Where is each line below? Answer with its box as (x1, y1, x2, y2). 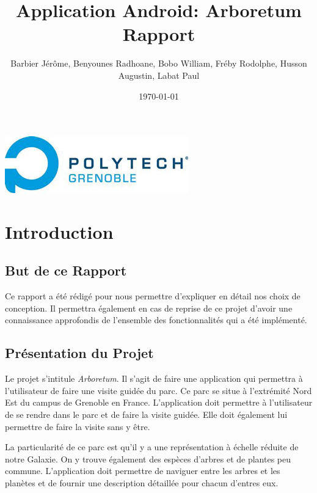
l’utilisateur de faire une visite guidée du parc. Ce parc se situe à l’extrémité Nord (5, 384, 312, 396)
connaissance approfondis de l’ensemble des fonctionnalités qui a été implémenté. (5, 313, 307, 326)
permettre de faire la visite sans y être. (5, 420, 150, 433)
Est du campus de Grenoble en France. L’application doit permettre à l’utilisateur (5, 396, 313, 409)
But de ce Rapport (5, 261, 127, 280)
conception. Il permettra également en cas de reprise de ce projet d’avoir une (5, 301, 293, 314)
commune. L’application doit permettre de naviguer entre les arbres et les (5, 464, 280, 477)
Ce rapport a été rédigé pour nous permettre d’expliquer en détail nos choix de (5, 290, 301, 302)
